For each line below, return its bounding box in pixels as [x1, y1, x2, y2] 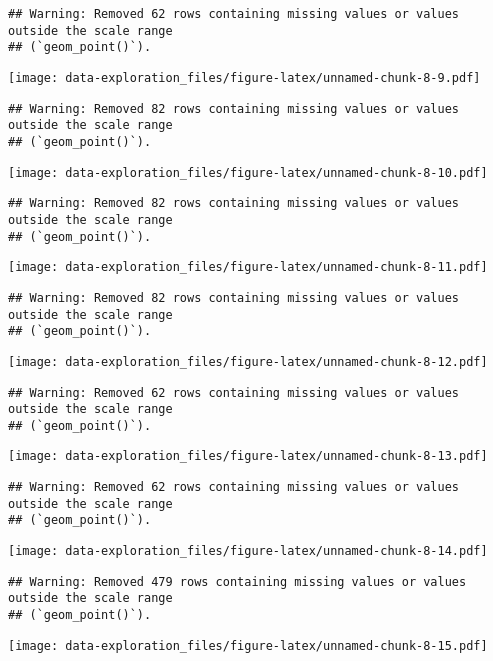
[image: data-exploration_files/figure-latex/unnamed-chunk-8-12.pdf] [8, 354, 488, 369]
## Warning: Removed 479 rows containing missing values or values [8, 574, 467, 589]
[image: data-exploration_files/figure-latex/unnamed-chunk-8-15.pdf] [8, 638, 488, 653]
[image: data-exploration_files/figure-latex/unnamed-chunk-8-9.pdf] [8, 70, 481, 85]
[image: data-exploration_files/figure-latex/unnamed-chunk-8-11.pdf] [8, 260, 488, 275]
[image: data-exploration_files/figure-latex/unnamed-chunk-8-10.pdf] [8, 165, 488, 180]
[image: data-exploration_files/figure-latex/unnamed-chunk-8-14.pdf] [8, 544, 488, 559]
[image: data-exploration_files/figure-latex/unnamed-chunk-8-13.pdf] [8, 449, 488, 464]
